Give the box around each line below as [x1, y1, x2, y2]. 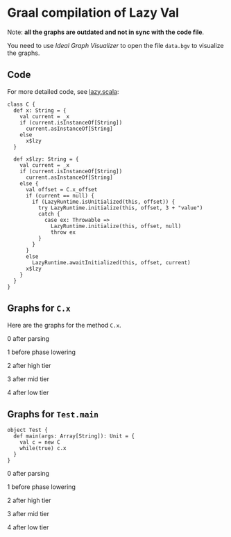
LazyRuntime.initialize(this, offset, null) [51, 223, 182, 230]
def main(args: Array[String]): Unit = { [13, 433, 135, 440]
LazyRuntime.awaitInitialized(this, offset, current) [32, 259, 191, 266]
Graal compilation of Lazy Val [7, 5, 179, 21]
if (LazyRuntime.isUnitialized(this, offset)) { [32, 198, 176, 205]
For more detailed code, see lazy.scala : [7, 87, 119, 95]
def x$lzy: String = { [13, 155, 79, 163]
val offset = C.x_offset [25, 186, 98, 193]
